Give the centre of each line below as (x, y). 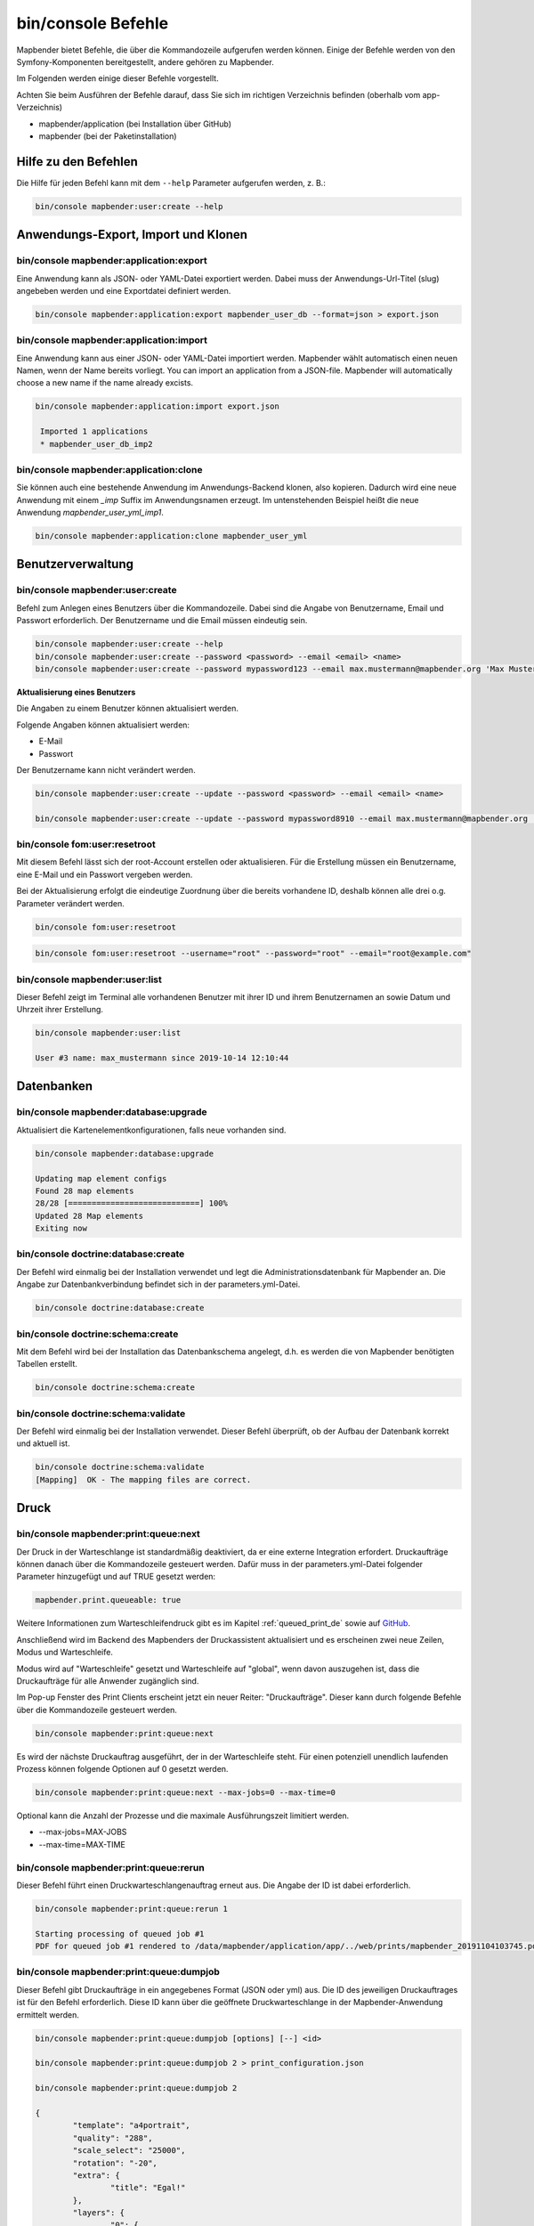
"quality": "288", (113, 2138)
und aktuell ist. (43, 1443)
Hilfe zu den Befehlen (77, 162)
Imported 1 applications (94, 431)
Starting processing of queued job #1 (120, 1934)
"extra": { (96, 2175)
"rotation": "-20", (115, 2163)
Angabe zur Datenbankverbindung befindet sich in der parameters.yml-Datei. (158, 1284)
